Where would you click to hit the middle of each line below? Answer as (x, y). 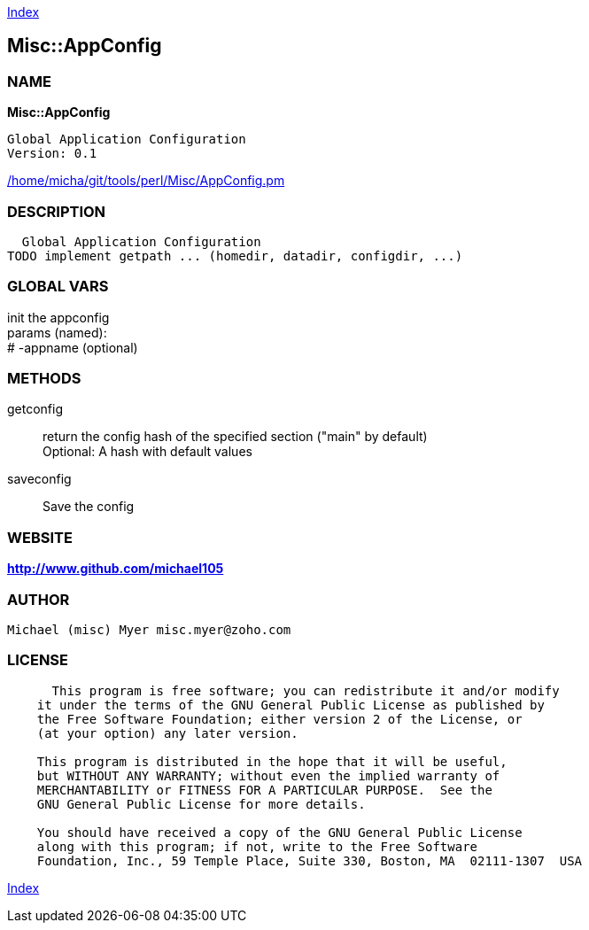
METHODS (44, 379)
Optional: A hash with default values (147, 452)
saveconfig (39, 479)
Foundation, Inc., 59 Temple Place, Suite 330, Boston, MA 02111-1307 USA (310, 860)
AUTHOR (39, 599)
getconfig (35, 409)
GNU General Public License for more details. (201, 804)
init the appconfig (58, 317)
